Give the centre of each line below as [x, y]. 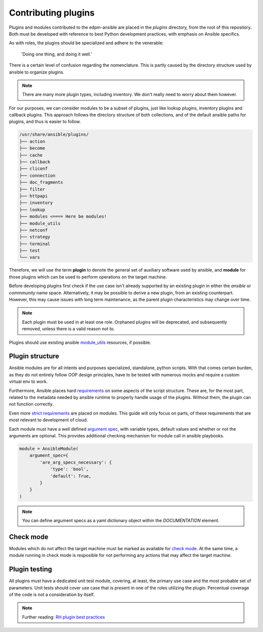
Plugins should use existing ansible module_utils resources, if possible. [80, 342]
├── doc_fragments [41, 182]
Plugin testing [30, 569]
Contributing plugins [52, 13]
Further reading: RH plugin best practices [64, 617]
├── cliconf [34, 169]
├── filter [32, 189]
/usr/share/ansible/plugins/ [54, 135]
